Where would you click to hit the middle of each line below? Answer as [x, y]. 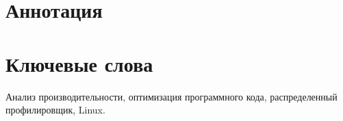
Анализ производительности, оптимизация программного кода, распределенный [171, 96]
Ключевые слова [79, 63]
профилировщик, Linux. [55, 110]
